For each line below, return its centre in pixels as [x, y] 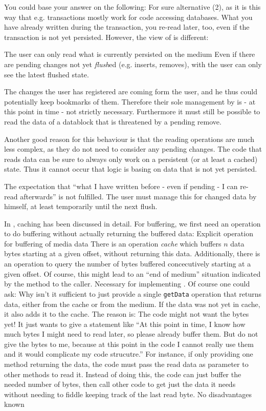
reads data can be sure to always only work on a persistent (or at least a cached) [131, 159]
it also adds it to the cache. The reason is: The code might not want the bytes [127, 314]
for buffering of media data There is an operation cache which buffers [113, 243]
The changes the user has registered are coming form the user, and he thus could [131, 91]
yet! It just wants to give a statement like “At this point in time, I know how [125, 324]
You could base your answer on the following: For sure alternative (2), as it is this [132, 7]
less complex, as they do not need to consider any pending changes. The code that [133, 149]
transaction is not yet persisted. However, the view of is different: [106, 37]
